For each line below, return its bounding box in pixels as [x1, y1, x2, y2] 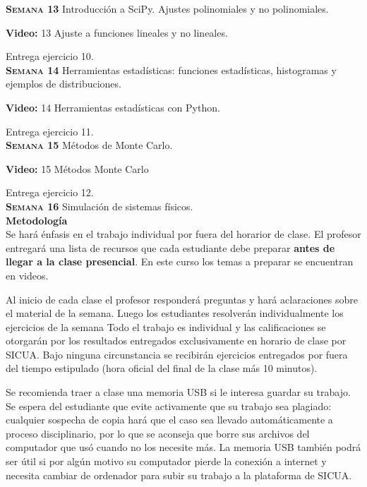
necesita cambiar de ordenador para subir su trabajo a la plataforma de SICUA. [6, 467, 352, 482]
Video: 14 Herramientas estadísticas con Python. [6, 100, 220, 114]
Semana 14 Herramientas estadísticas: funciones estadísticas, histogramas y [6, 62, 337, 77]
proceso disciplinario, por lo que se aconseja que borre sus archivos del [6, 426, 310, 440]
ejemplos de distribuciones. [6, 76, 121, 91]
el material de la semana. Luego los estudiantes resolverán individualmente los [6, 306, 344, 320]
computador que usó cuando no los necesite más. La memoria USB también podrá [6, 440, 361, 455]
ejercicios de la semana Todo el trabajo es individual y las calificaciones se [6, 319, 326, 334]
